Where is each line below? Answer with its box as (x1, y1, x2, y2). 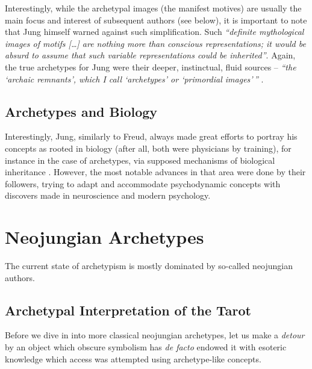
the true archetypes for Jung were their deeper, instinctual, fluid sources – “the (5, 60, 296, 73)
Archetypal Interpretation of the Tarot (5, 300, 251, 319)
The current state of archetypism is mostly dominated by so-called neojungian (5, 259, 293, 272)
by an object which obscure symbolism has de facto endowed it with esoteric (5, 341, 287, 353)
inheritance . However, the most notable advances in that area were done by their (5, 166, 306, 178)
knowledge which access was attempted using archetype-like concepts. (5, 352, 261, 365)
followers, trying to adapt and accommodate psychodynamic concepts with (5, 177, 281, 190)
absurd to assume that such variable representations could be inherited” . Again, (5, 49, 296, 61)
